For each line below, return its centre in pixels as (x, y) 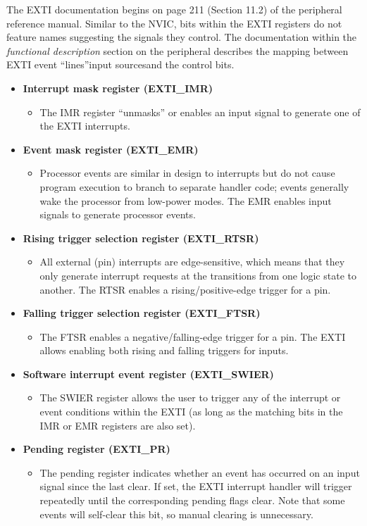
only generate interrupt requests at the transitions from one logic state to (198, 275)
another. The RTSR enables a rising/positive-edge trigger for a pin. (185, 289)
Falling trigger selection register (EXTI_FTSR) (142, 313)
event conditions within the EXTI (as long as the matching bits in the (191, 412)
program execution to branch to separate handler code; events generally (194, 186)
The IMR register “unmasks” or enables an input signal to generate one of (200, 112)
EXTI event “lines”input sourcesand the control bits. (120, 64)
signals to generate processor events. (118, 214)
